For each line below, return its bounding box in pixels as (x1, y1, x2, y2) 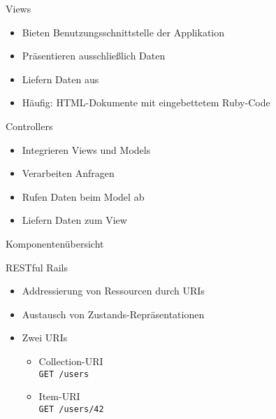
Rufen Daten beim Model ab (22, 189, 145, 204)
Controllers (6, 118, 53, 133)
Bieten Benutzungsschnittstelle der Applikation (22, 24, 225, 39)
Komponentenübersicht (6, 236, 104, 250)
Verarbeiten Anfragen (22, 166, 115, 180)
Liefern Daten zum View (22, 213, 127, 227)
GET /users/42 (38, 404, 104, 414)
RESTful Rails (6, 260, 68, 274)
